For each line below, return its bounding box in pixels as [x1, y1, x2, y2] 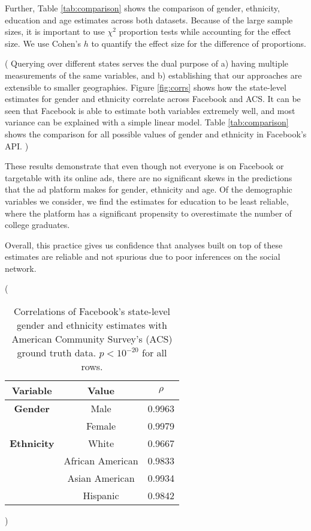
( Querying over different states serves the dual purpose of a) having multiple [5, 57, 289, 70]
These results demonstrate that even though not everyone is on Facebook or [5, 160, 284, 172]
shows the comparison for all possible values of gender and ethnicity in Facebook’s [5, 127, 307, 140]
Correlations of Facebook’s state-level [13, 304, 170, 319]
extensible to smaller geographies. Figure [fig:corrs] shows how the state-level [5, 80, 286, 93]
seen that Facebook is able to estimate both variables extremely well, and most [5, 104, 295, 116]
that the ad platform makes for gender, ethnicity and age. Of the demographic [5, 183, 292, 196]
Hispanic [83, 488, 119, 503]
